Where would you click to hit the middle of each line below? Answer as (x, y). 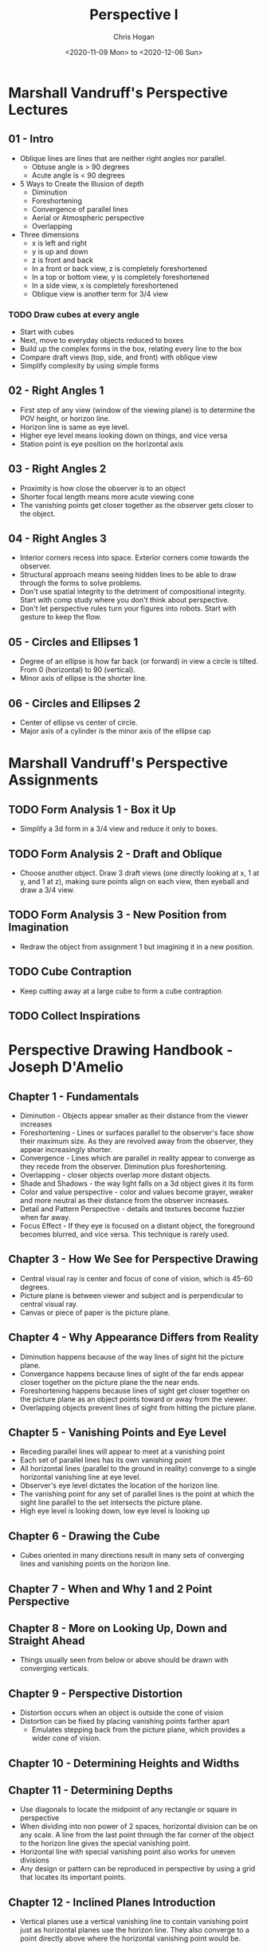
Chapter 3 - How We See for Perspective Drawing (133, 1259)
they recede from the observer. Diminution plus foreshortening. (124, 1166)
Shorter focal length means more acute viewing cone (107, 497)
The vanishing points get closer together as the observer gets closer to (136, 505)
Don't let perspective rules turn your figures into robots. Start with (128, 608)
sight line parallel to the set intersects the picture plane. (111, 1503)
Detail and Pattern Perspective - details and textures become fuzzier (132, 1209)
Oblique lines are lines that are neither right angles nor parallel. (123, 158)
